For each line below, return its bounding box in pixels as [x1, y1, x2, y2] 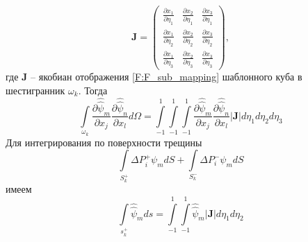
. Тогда [78, 83, 108, 97]
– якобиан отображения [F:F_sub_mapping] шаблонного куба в [31, 69, 302, 84]
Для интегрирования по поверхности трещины [6, 135, 202, 149]
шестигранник [6, 83, 65, 97]
